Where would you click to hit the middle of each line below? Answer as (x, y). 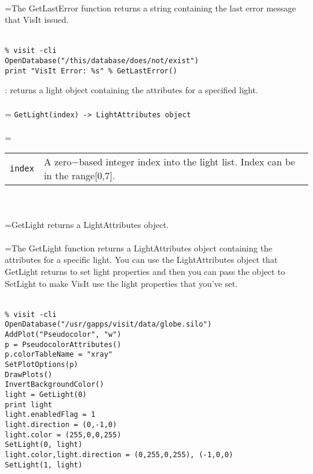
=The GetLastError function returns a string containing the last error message (150, 8)
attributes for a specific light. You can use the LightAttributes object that (141, 260)
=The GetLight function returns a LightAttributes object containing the (139, 248)
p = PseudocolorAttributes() (63, 344)
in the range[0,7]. (79, 176)
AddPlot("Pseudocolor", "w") (63, 335)
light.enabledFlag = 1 (50, 415)
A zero (57, 162)
